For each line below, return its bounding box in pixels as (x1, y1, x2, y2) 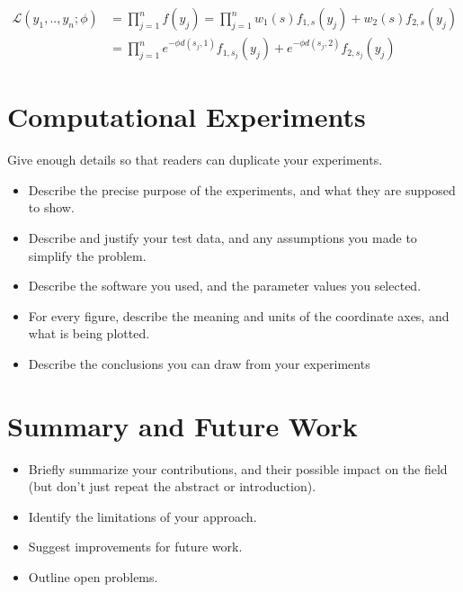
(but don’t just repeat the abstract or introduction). (28, 477, 316, 496)
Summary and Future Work (7, 407, 358, 444)
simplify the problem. (28, 246, 147, 265)
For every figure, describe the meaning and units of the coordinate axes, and (28, 306, 450, 325)
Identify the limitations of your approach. (28, 507, 257, 525)
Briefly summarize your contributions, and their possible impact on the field (28, 459, 448, 478)
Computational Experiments (7, 98, 366, 135)
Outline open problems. (28, 568, 158, 587)
